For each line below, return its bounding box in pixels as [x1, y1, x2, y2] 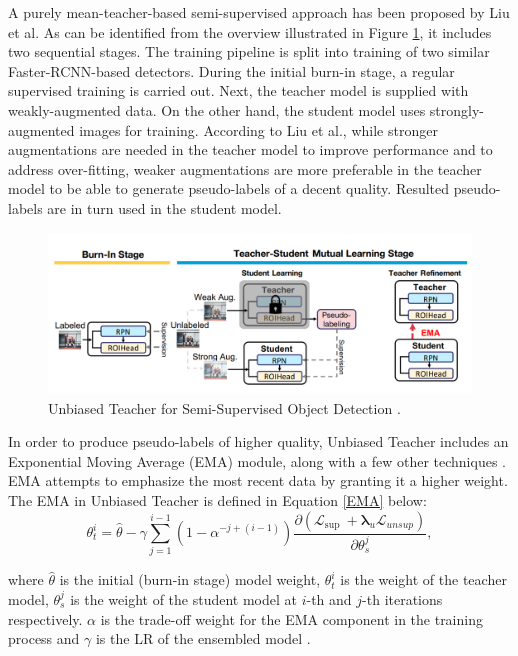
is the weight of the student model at [70, 588, 297, 609]
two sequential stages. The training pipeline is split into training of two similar [8, 41, 490, 62]
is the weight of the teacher [340, 569, 507, 590]
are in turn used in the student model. [47, 197, 282, 218]
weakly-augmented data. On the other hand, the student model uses [8, 99, 426, 120]
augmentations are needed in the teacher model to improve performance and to [8, 139, 493, 160]
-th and [306, 588, 352, 609]
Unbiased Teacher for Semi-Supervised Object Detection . [48, 397, 401, 418]
